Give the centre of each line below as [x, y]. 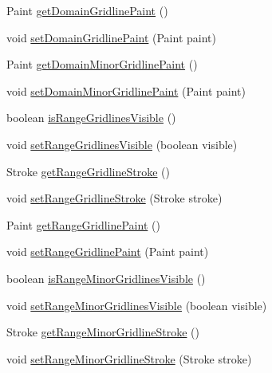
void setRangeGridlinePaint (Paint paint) [108, 251]
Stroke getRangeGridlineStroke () [89, 171]
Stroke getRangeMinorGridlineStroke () [103, 332]
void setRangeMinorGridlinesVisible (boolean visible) [137, 305]
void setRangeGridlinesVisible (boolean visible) [122, 144]
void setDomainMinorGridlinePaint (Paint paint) [126, 90]
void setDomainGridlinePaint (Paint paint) [111, 37]
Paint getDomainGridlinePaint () [87, 10]
